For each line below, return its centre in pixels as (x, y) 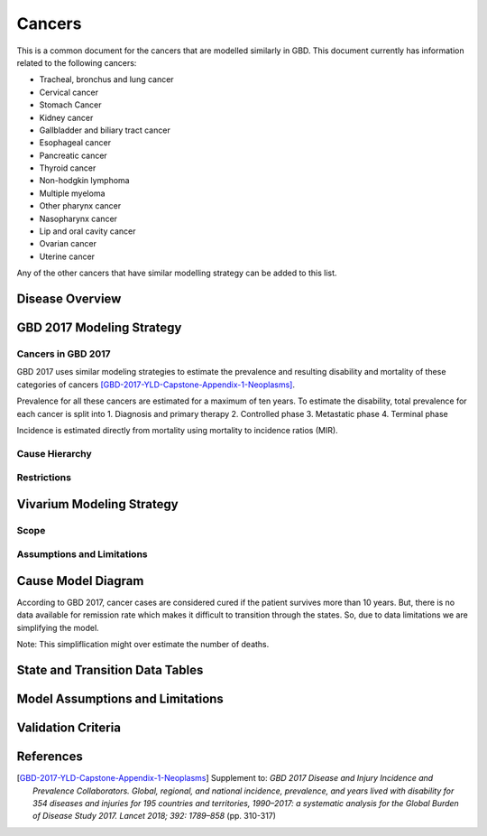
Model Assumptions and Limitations (120, 699)
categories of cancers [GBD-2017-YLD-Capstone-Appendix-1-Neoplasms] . (156, 385)
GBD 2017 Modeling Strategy (99, 328)
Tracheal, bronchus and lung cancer (107, 79)
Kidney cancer (66, 117)
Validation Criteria (69, 728)
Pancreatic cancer (73, 155)
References (50, 757)
